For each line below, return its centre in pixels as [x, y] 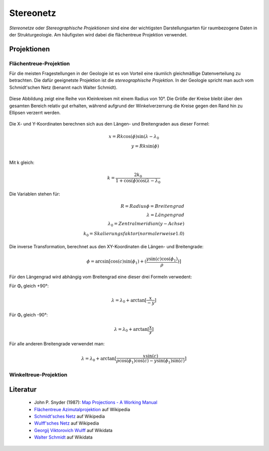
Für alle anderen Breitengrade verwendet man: [57, 344]
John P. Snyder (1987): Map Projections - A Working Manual [96, 402]
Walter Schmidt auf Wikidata [64, 437]
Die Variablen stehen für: [35, 194]
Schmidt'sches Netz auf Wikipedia [69, 416]
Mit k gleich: [22, 162]
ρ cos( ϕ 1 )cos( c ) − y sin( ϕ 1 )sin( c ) [151, 361]
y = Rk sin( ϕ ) [145, 146]
